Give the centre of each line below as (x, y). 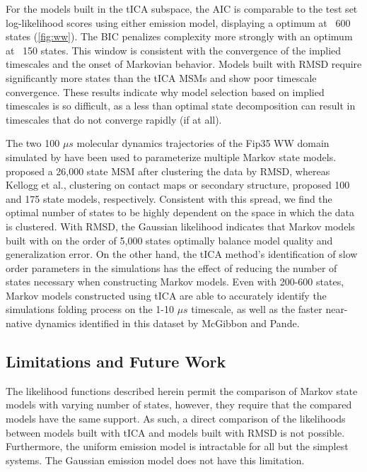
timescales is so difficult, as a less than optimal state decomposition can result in (181, 106)
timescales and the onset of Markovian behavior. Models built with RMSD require (184, 64)
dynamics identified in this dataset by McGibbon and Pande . (167, 323)
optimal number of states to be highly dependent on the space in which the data (180, 212)
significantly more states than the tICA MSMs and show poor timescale (161, 77)
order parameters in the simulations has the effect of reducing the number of (171, 267)
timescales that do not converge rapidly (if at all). (114, 119)
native (19, 323)
